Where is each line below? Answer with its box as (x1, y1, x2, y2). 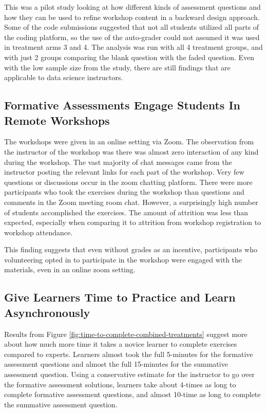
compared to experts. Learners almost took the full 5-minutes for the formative (4, 348, 253, 359)
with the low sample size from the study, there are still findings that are (4, 62, 231, 72)
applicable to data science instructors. (4, 72, 123, 83)
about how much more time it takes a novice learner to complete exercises (4, 339, 237, 349)
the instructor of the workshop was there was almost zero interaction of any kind (4, 146, 259, 157)
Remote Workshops (4, 112, 110, 128)
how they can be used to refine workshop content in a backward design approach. (4, 11, 260, 22)
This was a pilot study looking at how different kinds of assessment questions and (4, 2, 261, 12)
